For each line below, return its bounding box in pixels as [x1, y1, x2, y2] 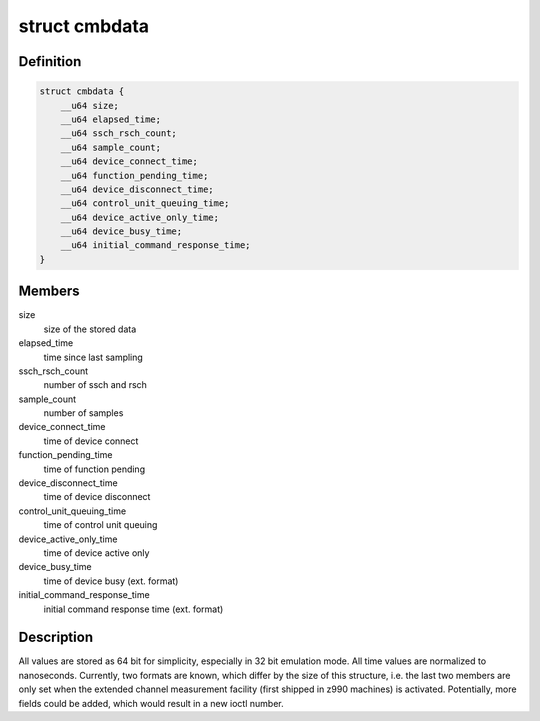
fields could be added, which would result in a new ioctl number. [18, 697, 284, 709]
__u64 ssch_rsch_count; [60, 128, 177, 139]
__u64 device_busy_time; [60, 226, 183, 237]
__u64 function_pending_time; [60, 170, 209, 181]
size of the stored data [43, 323, 137, 335]
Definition [18, 53, 82, 70]
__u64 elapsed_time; [60, 113, 162, 125]
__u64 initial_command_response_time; [60, 240, 251, 251]
